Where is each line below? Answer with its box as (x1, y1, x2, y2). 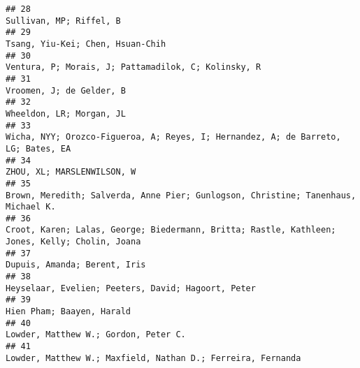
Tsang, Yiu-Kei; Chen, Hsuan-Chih (6, 38, 166, 49)
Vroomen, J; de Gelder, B (6, 85, 126, 96)
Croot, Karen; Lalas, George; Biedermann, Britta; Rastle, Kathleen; (6, 225, 336, 235)
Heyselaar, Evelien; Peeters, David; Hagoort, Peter (6, 283, 256, 293)
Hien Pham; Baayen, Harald (6, 307, 131, 317)
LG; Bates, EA (6, 143, 71, 154)
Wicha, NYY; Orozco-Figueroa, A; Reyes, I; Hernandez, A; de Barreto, (6, 132, 341, 142)
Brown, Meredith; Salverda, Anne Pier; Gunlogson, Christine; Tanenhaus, (6, 190, 357, 200)
